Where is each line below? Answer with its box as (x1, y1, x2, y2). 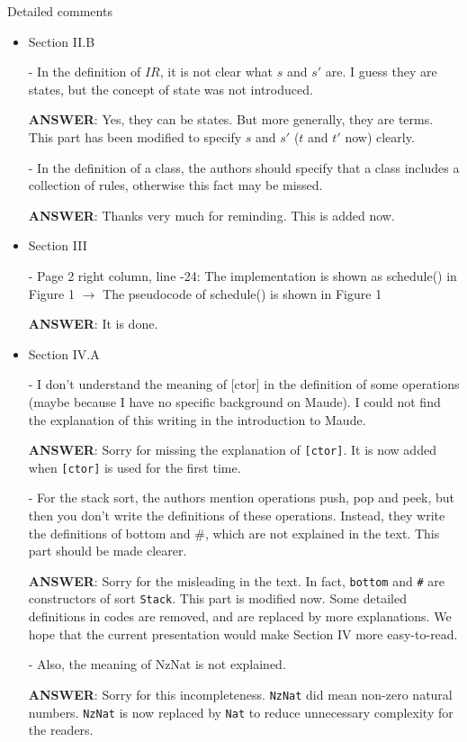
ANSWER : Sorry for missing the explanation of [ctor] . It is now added (28, 440, 436, 459)
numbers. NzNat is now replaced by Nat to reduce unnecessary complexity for (28, 702, 454, 721)
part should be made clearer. (28, 541, 187, 560)
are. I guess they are (325, 62, 437, 81)
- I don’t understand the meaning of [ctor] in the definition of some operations (28, 375, 460, 394)
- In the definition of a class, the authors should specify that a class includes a (28, 158, 460, 176)
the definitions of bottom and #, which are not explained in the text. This (28, 523, 440, 542)
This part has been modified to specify (28, 127, 242, 146)
